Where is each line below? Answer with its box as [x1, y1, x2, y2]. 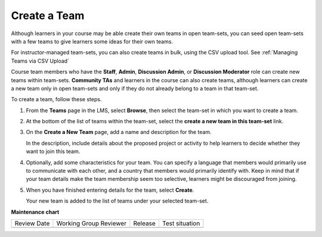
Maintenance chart [11, 208, 60, 216]
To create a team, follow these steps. [11, 96, 102, 103]
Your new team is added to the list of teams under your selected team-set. [26, 197, 209, 205]
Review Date [14, 219, 50, 227]
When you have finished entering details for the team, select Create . [26, 186, 194, 194]
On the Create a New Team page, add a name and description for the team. [26, 129, 212, 136]
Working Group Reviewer [56, 219, 127, 227]
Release [133, 219, 156, 227]
